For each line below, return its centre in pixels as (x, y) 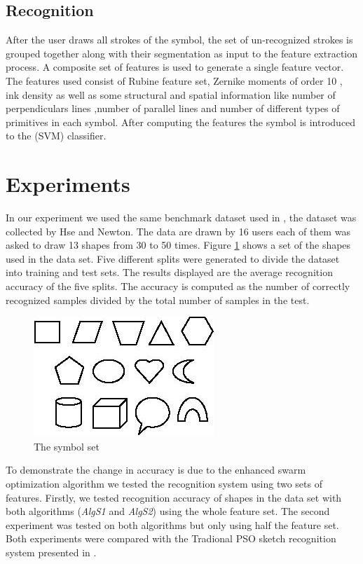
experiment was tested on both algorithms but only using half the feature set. (172, 524)
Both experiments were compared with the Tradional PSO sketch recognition (171, 538)
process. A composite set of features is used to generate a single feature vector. (175, 67)
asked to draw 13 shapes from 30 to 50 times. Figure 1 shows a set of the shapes (178, 245)
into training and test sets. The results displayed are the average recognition (169, 272)
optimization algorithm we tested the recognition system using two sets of (164, 484)
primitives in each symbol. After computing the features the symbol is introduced (181, 122)
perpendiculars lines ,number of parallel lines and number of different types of (173, 108)
